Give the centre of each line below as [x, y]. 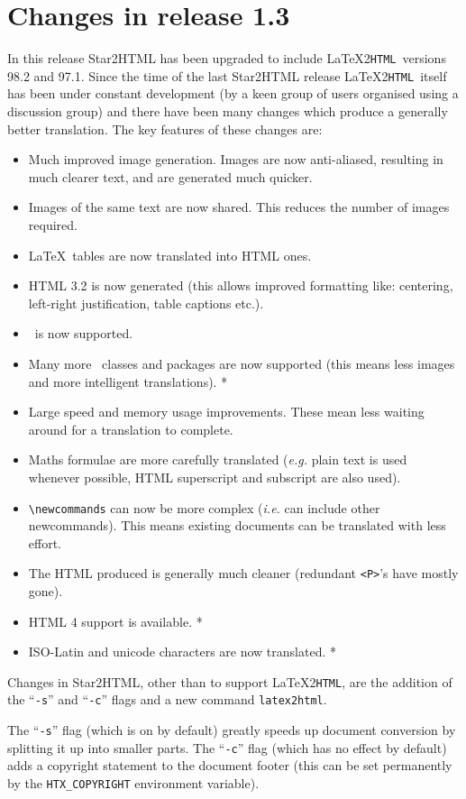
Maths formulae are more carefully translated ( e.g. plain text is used [218, 459]
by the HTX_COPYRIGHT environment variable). [133, 783]
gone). [46, 591]
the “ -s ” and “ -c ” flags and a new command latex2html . [167, 699]
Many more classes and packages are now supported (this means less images [242, 363]
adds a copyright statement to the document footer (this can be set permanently [230, 765]
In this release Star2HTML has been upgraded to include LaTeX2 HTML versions [227, 58]
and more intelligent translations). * [128, 381]
